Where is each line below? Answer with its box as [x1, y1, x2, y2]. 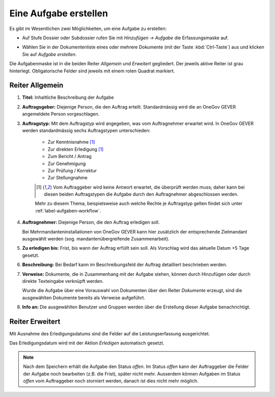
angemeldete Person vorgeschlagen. [22, 111, 100, 117]
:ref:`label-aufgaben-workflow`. [35, 207, 101, 214]
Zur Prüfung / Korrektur [47, 167, 97, 173]
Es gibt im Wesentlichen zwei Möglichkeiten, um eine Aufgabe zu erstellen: [9, 25, 167, 32]
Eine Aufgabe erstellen [9, 8, 108, 19]
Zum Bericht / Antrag [47, 153, 92, 160]
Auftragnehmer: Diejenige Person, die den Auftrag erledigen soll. [22, 219, 160, 225]
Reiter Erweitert [9, 317, 61, 326]
